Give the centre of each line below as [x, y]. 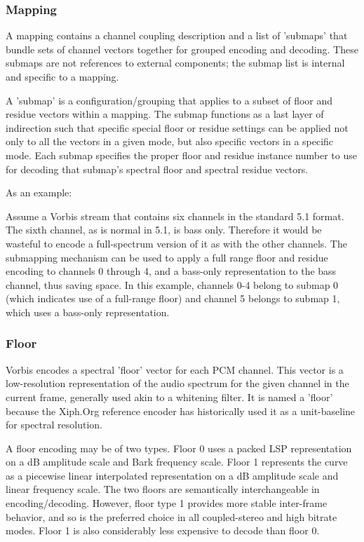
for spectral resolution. [54, 425]
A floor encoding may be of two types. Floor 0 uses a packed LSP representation [179, 448]
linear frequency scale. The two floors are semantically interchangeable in [163, 489]
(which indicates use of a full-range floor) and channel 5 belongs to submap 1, [173, 298]
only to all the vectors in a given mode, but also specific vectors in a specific [170, 141]
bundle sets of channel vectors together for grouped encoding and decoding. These [182, 49]
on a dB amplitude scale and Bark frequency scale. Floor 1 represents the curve [177, 462]
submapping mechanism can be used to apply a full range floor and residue [167, 257]
